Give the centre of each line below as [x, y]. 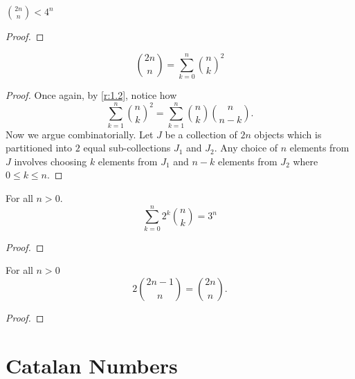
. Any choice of [246, 148]
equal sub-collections [127, 148]
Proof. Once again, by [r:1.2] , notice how [91, 94]
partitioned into [39, 148]
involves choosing [51, 161]
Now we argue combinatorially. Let [80, 134]
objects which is [288, 134]
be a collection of [201, 134]
